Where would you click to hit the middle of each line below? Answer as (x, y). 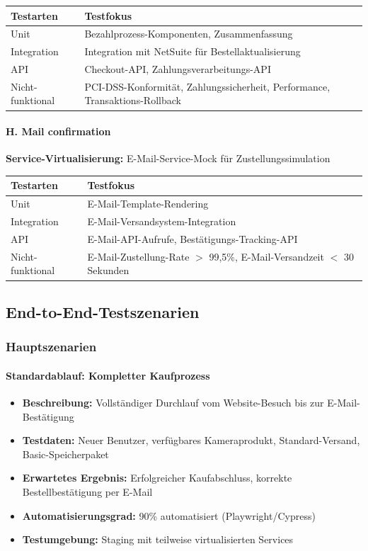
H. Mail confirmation (58, 131)
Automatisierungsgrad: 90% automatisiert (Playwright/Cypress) (169, 515)
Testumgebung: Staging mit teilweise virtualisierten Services (158, 539)
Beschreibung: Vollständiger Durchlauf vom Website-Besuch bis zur (173, 402)
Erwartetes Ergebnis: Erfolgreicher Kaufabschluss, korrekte (157, 478)
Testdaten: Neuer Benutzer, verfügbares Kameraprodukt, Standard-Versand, (191, 440)
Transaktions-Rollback (133, 100)
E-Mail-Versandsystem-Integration (162, 221)
